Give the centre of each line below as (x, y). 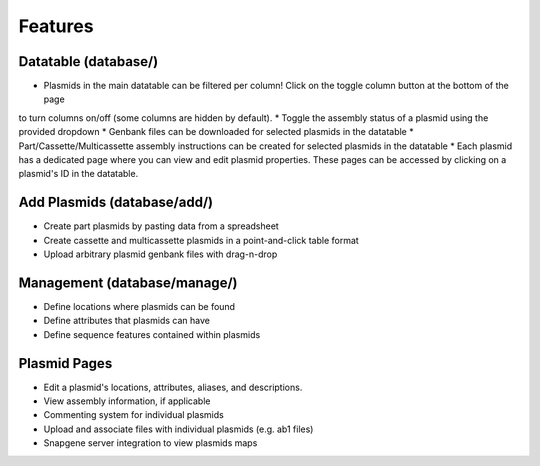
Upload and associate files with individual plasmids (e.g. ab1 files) (178, 429)
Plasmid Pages (65, 363)
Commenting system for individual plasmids (133, 415)
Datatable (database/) (88, 61)
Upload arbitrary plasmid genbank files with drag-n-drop (160, 254)
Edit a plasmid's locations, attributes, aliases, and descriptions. (173, 387)
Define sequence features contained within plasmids (152, 334)
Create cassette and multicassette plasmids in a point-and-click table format (201, 240)
